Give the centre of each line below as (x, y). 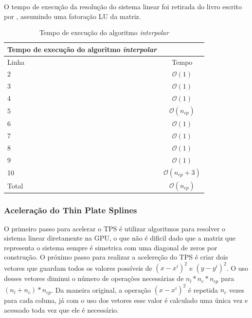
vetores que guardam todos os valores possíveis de (78, 268)
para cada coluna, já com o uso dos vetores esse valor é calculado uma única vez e (126, 300)
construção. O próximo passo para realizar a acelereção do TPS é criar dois (116, 257)
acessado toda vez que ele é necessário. (61, 310)
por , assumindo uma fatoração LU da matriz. (72, 16)
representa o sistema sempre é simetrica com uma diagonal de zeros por (111, 247)
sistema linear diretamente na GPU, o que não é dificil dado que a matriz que (120, 238)
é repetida (203, 290)
